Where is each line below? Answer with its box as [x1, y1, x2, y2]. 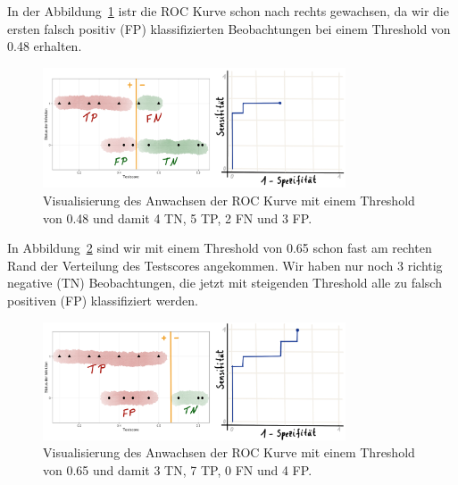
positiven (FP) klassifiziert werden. [7, 290, 198, 309]
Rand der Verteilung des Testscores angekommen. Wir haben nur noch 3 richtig [7, 255, 443, 274]
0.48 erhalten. [7, 37, 82, 55]
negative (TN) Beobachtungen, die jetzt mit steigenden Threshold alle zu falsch [7, 273, 442, 292]
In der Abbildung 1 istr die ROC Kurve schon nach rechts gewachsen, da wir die [7, 2, 449, 20]
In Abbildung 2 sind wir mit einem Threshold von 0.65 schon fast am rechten [7, 238, 432, 257]
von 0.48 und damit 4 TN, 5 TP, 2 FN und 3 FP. [43, 208, 312, 227]
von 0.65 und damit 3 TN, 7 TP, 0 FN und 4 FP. [43, 461, 312, 480]
